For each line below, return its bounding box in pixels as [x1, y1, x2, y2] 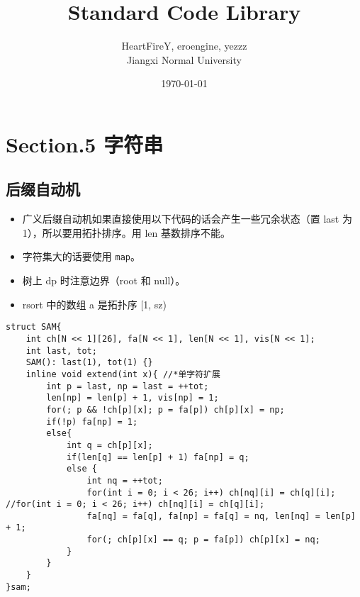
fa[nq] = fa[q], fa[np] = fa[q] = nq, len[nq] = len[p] [86, 510, 356, 521]
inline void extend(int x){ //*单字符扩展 [26, 369, 220, 379]
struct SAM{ [6, 322, 62, 333]
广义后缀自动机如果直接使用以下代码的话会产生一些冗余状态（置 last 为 [22, 211, 352, 226]
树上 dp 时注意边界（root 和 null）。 [22, 273, 186, 288]
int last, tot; [26, 345, 97, 356]
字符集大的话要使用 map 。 [22, 249, 140, 264]
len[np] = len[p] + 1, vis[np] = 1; [46, 393, 219, 403]
